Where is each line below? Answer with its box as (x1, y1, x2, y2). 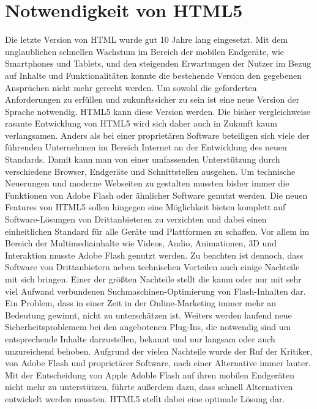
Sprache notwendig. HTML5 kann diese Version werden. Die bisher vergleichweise (5, 105, 311, 117)
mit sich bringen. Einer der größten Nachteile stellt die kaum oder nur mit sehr (5, 273, 302, 285)
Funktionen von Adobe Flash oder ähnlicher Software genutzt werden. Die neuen (5, 188, 308, 201)
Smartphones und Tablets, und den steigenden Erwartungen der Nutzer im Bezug (5, 57, 311, 70)
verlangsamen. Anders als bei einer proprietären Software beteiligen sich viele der (5, 128, 310, 141)
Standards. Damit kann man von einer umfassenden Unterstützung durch (5, 153, 280, 166)
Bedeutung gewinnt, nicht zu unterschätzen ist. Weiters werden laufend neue (5, 308, 292, 321)
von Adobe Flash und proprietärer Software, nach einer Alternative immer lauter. (5, 356, 311, 369)
